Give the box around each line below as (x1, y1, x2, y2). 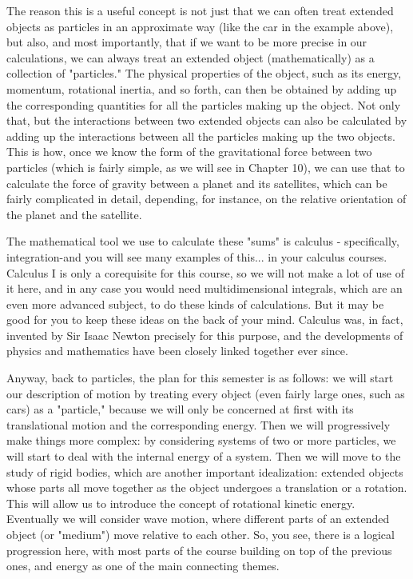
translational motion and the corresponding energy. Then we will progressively (6, 416, 391, 433)
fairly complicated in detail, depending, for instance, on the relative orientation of (6, 190, 407, 207)
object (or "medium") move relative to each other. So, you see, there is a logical (6, 526, 395, 542)
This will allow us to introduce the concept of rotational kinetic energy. (6, 494, 355, 511)
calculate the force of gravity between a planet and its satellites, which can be (6, 174, 387, 191)
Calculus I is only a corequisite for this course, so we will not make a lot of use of (6, 264, 404, 281)
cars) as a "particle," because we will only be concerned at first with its (6, 401, 354, 417)
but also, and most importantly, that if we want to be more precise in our (6, 34, 367, 50)
